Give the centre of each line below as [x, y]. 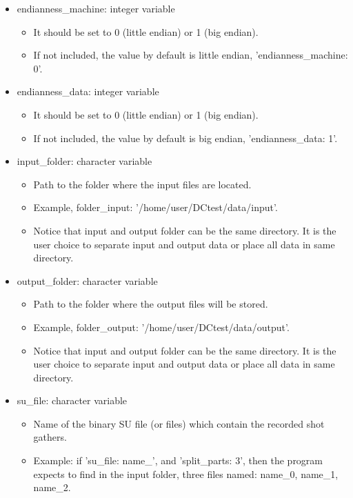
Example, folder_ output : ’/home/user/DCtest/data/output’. [161, 327]
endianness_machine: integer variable [96, 8]
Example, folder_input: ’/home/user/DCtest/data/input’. [155, 207]
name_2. [52, 487]
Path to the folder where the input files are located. [142, 184]
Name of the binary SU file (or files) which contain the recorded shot [179, 423]
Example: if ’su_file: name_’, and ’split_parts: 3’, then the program [178, 460]
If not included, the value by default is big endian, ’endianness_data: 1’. [185, 138]
